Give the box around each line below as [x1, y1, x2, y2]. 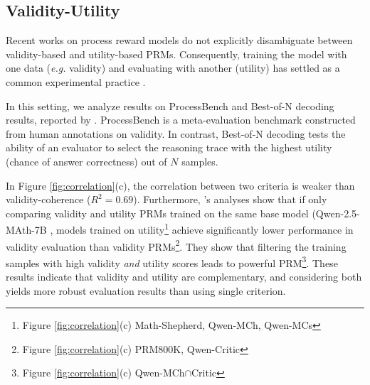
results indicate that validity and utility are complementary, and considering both [6, 269, 362, 284]
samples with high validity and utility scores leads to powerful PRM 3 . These [6, 253, 338, 270]
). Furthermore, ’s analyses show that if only [133, 192, 327, 207]
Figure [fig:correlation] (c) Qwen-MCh [22, 365, 185, 380]
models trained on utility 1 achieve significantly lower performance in [55, 220, 354, 237]
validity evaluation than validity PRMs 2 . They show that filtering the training [6, 237, 347, 254]
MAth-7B [6, 222, 47, 237]
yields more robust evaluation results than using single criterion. [6, 283, 286, 298]
